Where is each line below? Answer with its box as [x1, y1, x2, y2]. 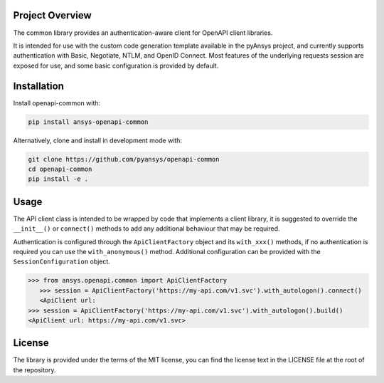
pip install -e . [28, 175, 89, 183]
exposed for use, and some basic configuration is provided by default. [13, 61, 219, 70]
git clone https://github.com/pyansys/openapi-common [28, 155, 220, 163]
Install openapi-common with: [13, 98, 101, 107]
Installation [13, 80, 64, 92]
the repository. [13, 365, 56, 374]
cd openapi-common [28, 164, 92, 173]
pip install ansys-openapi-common [28, 117, 149, 126]
